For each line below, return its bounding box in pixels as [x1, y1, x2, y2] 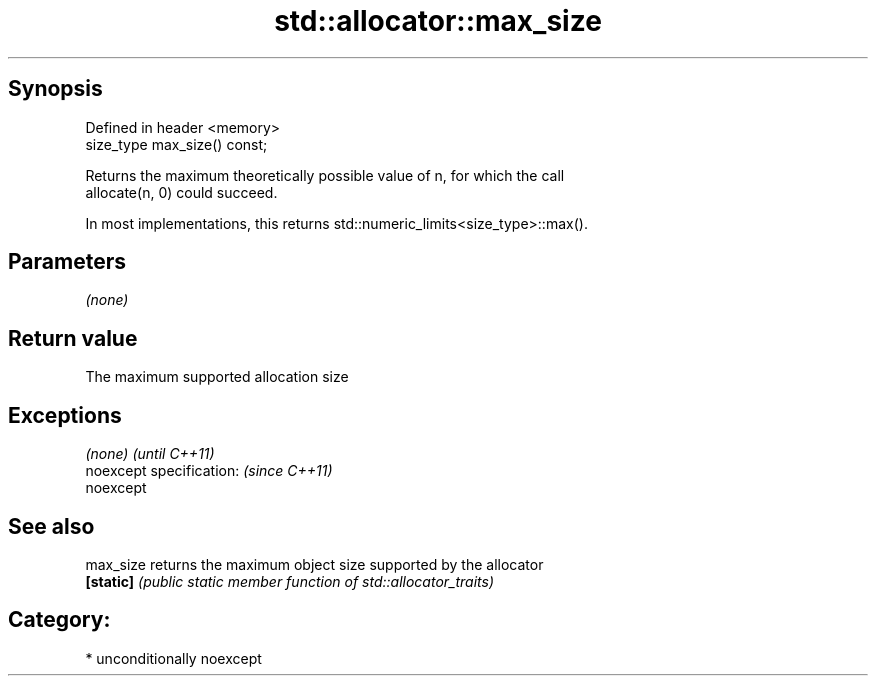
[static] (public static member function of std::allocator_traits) [85, 572, 495, 590]
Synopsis [8, 76, 103, 102]
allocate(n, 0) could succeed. [85, 183, 278, 201]
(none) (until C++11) [85, 445, 215, 463]
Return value [8, 325, 138, 351]
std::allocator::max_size [274, 4, 602, 38]
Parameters [8, 249, 126, 275]
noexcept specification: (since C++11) [85, 462, 333, 480]
